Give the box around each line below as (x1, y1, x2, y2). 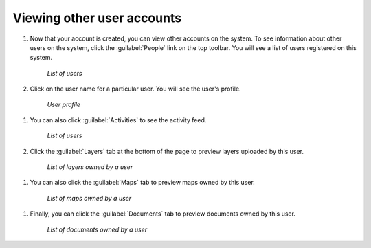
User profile (47, 100, 81, 109)
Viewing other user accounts (12, 10, 182, 25)
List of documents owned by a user (47, 225, 148, 234)
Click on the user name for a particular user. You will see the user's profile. (30, 84, 241, 93)
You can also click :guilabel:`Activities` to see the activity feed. (30, 115, 207, 124)
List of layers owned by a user (47, 163, 133, 171)
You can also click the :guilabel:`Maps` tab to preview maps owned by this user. (30, 179, 256, 187)
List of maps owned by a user (47, 194, 132, 202)
